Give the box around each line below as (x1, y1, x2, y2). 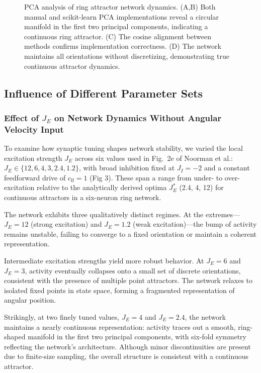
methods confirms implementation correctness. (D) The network (24, 41, 221, 51)
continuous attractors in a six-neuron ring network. (4, 192, 161, 203)
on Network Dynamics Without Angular (54, 111, 222, 124)
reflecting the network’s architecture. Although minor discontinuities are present (4, 341, 251, 351)
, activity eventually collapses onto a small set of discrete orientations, (25, 265, 241, 275)
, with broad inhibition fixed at (78, 162, 175, 173)
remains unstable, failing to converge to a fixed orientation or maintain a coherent (4, 228, 257, 239)
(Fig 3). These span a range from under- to (90, 172, 223, 182)
